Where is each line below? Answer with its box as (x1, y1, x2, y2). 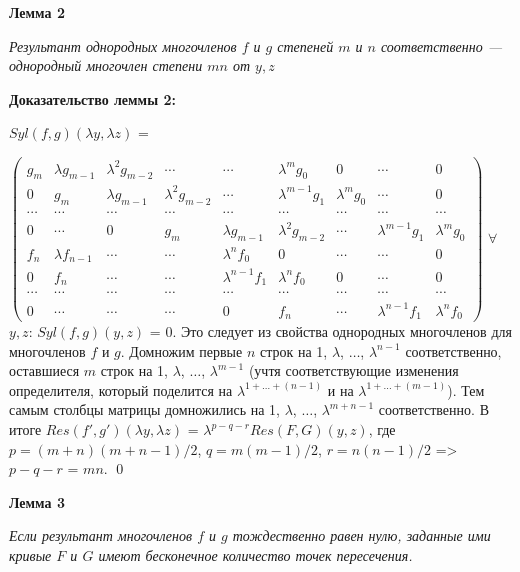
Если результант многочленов (9, 525, 193, 546)
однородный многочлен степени (9, 55, 203, 76)
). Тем (447, 379, 485, 400)
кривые (9, 544, 52, 565)
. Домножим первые (120, 340, 243, 361)
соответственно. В (378, 399, 489, 420)
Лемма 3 (9, 491, 65, 512)
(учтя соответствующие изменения (248, 360, 459, 381)
